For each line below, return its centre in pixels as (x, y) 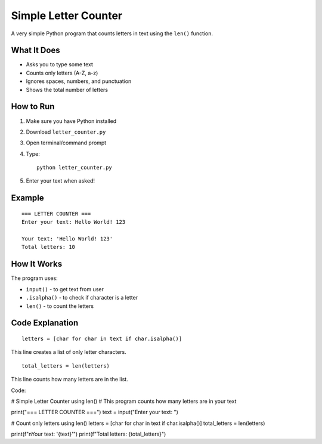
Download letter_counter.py (66, 132)
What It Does (35, 50)
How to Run (33, 107)
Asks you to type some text (60, 64)
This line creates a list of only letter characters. (69, 352)
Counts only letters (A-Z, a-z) (62, 73)
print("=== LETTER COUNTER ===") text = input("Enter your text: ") (95, 412)
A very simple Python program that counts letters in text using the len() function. (112, 33)
